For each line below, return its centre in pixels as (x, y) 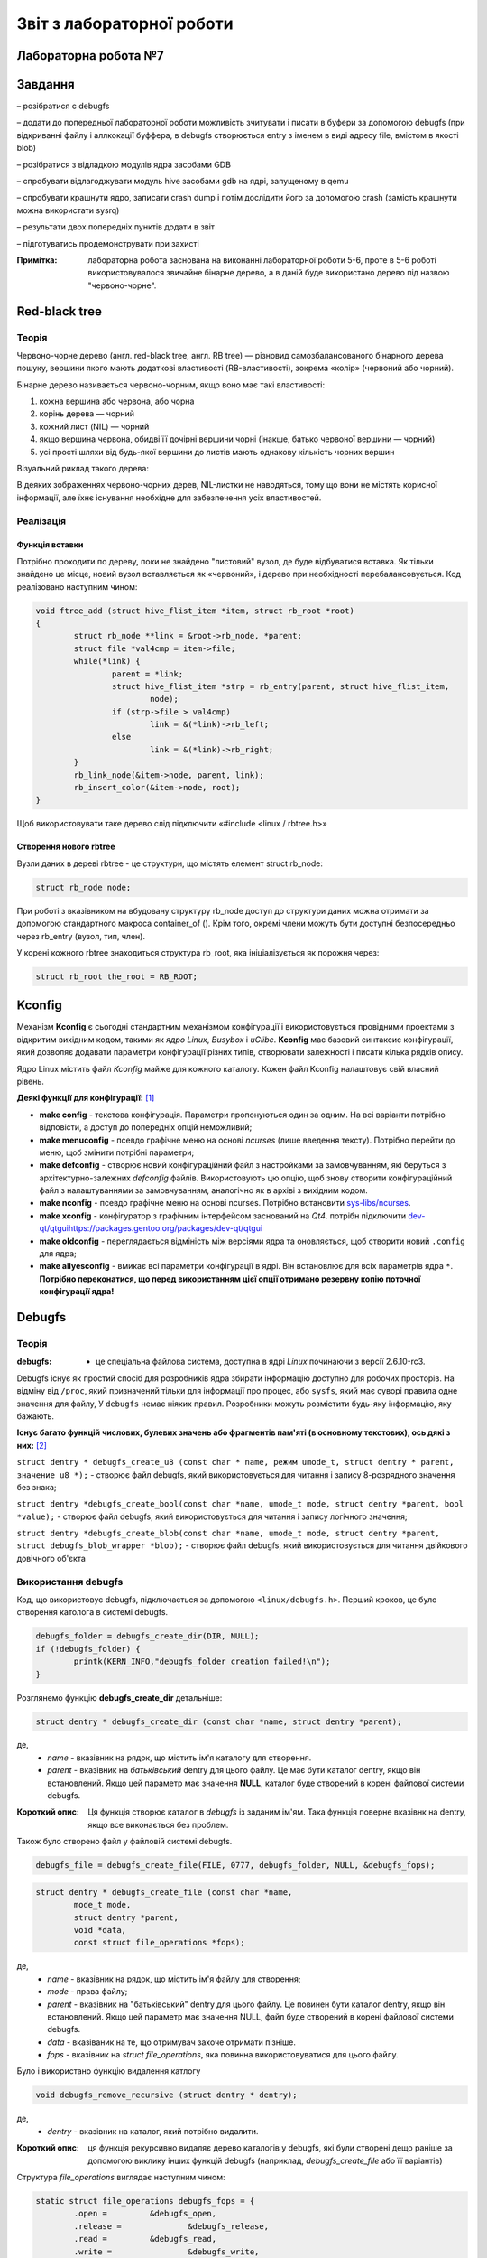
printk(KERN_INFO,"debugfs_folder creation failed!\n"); (202, 1661)
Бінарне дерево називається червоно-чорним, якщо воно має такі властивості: (170, 385)
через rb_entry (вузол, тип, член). (81, 936)
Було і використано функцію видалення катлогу (109, 2071)
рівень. (31, 1081)
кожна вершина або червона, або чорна (117, 401)
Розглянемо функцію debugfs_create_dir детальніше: (119, 1697)
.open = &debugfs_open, (145, 2214)
